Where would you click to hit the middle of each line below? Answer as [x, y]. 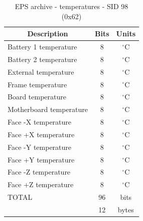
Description [48, 34]
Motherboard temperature [48, 109]
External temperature [41, 71]
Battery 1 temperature [42, 47]
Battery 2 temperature [42, 59]
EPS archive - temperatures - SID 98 [71, 6]
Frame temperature [37, 84]
